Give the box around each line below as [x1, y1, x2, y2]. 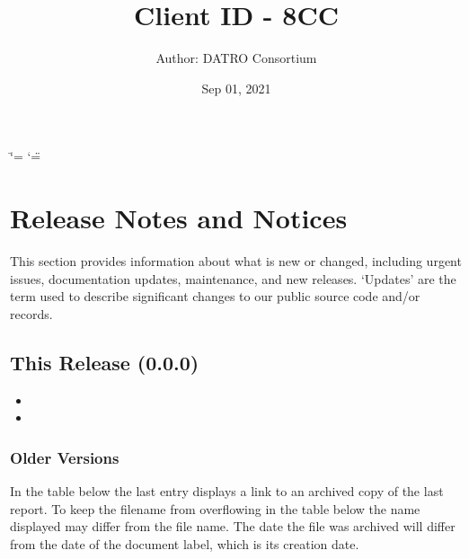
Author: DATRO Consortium [155, 49, 317, 67]
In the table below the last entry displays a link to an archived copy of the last [10, 482, 444, 501]
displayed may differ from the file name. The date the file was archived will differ [10, 517, 456, 536]
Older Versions [10, 446, 119, 468]
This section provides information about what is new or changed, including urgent [10, 252, 462, 271]
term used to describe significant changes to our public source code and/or [10, 287, 420, 306]
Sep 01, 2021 [201, 78, 271, 97]
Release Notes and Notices [10, 200, 348, 236]
